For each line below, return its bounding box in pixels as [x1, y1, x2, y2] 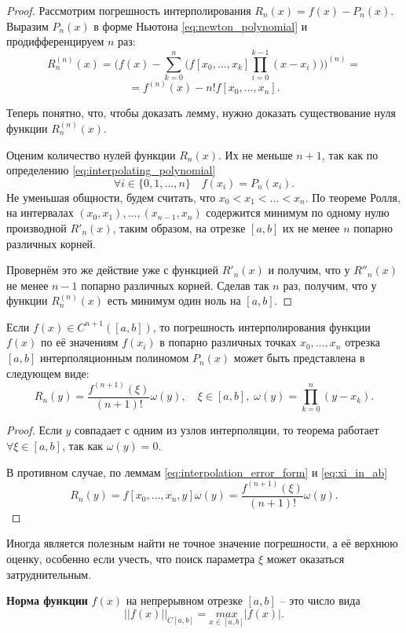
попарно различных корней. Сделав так [81, 276, 269, 293]
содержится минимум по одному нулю [206, 204, 390, 221]
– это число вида [280, 592, 360, 609]
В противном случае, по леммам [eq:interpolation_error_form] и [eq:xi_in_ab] [6, 463, 388, 480]
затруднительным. [6, 565, 92, 582]
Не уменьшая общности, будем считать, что [6, 188, 216, 205]
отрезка [345, 334, 380, 350]
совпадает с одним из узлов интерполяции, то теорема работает [75, 422, 379, 438]
